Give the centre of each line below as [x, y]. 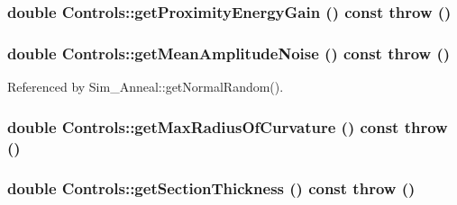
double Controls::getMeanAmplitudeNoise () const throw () [229, 53]
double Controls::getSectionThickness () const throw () [211, 188]
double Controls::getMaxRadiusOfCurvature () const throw [228, 126]
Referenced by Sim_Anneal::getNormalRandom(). [146, 87]
